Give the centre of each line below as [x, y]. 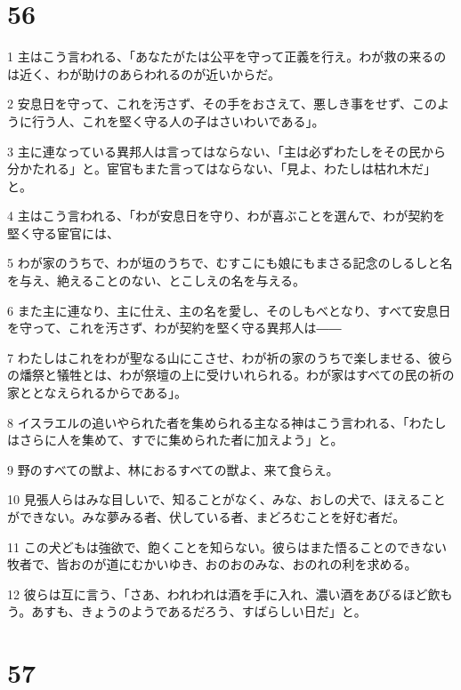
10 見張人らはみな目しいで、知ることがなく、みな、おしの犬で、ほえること [226, 499]
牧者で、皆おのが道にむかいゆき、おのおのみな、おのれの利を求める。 [212, 564]
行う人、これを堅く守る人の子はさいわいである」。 [178, 120]
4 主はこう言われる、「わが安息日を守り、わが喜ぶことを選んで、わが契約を [226, 216]
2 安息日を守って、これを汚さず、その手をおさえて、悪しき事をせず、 [210, 104]
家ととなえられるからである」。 [97, 393]
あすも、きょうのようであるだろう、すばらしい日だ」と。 [199, 611]
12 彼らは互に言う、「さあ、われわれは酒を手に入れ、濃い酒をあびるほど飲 [224, 594]
